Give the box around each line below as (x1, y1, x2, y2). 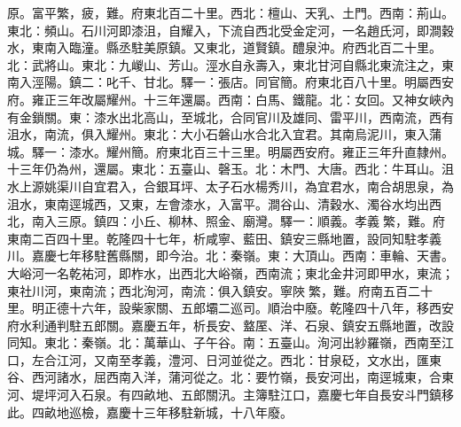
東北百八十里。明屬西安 (316, 73, 454, 91)
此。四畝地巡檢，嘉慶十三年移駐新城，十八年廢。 (7, 402, 293, 421)
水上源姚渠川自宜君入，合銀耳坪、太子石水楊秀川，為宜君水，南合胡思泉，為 (7, 176, 454, 195)
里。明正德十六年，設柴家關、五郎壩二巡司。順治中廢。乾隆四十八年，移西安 (7, 299, 454, 317)
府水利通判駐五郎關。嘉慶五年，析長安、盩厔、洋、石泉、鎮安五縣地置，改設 (7, 315, 454, 334)
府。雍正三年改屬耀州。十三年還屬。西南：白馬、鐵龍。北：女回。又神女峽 (7, 89, 441, 108)
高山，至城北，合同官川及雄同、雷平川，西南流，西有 (143, 107, 454, 126)
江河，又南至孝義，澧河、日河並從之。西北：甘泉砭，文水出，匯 (56, 350, 429, 369)
